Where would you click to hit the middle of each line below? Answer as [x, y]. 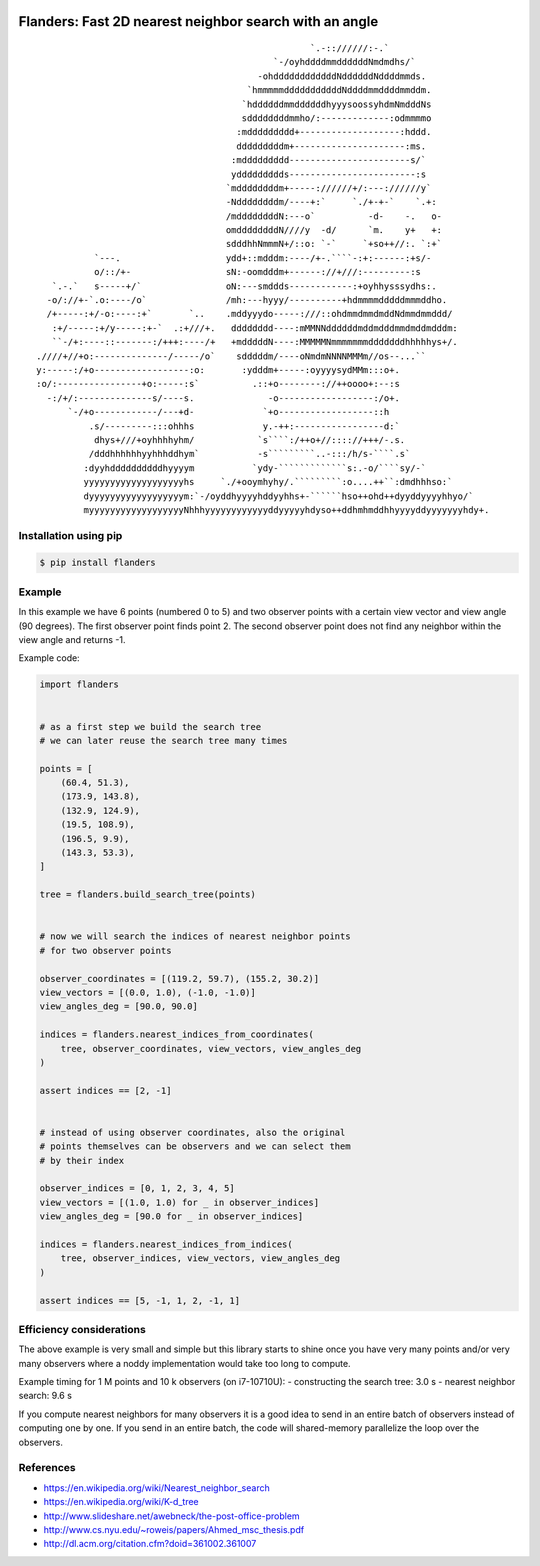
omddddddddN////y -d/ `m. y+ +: [334, 230]
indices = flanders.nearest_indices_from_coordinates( [176, 1034]
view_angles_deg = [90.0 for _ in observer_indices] [171, 1216]
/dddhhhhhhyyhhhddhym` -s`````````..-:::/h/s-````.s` [249, 454]
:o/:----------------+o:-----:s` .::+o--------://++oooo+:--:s [218, 384]
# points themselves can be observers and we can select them [195, 1146]
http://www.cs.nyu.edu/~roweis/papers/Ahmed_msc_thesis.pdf [174, 1529]
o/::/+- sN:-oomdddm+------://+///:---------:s [257, 272]
